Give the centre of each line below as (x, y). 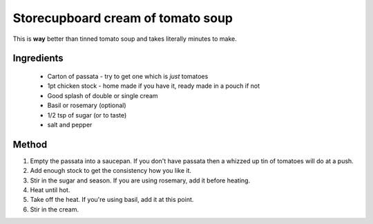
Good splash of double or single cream (103, 95)
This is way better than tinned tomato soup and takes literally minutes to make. (125, 39)
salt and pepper (70, 124)
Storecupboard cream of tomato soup (123, 18)
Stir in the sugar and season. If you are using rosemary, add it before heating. (140, 180)
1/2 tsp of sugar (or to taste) (87, 115)
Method (30, 144)
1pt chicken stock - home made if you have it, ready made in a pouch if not (154, 86)
